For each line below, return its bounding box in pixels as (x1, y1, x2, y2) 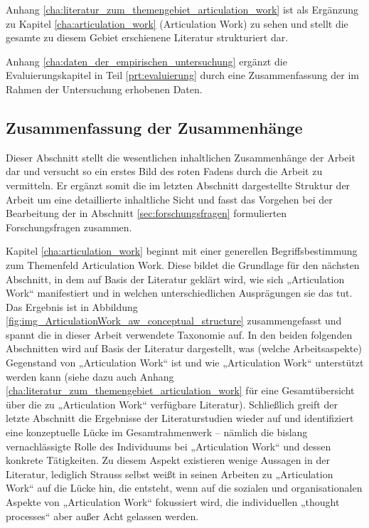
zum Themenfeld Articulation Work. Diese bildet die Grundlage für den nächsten (6, 257, 360, 272)
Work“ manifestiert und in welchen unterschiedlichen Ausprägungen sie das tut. (6, 285, 353, 300)
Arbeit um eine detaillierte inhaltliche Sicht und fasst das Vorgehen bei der (6, 191, 333, 206)
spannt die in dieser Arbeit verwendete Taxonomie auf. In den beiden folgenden (6, 327, 353, 342)
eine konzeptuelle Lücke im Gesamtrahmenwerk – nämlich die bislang (6, 425, 308, 440)
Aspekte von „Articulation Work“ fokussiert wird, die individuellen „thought (6, 495, 340, 509)
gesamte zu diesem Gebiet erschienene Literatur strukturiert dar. (6, 30, 289, 45)
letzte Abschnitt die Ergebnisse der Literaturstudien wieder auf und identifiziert (6, 411, 354, 426)
